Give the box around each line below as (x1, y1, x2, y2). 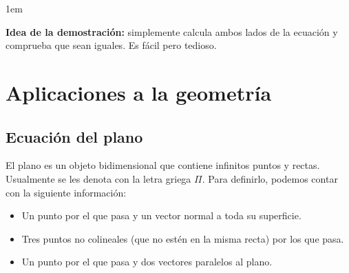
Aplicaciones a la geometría (6, 78, 272, 106)
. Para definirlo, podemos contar (202, 171, 338, 185)
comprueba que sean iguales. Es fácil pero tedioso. (6, 38, 217, 52)
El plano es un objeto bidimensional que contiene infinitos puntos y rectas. (6, 158, 320, 172)
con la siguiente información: (6, 185, 127, 199)
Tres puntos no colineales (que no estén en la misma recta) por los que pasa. (21, 231, 344, 245)
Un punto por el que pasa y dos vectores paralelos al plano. (21, 254, 273, 269)
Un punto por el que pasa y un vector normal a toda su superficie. (21, 208, 302, 223)
